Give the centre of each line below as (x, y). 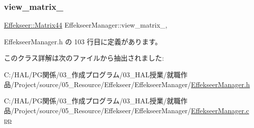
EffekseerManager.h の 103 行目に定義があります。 (83, 41)
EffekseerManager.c (220, 110)
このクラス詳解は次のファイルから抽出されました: (84, 58)
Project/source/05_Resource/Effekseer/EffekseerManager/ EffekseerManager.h (132, 84)
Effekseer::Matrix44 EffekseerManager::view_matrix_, (86, 25)
